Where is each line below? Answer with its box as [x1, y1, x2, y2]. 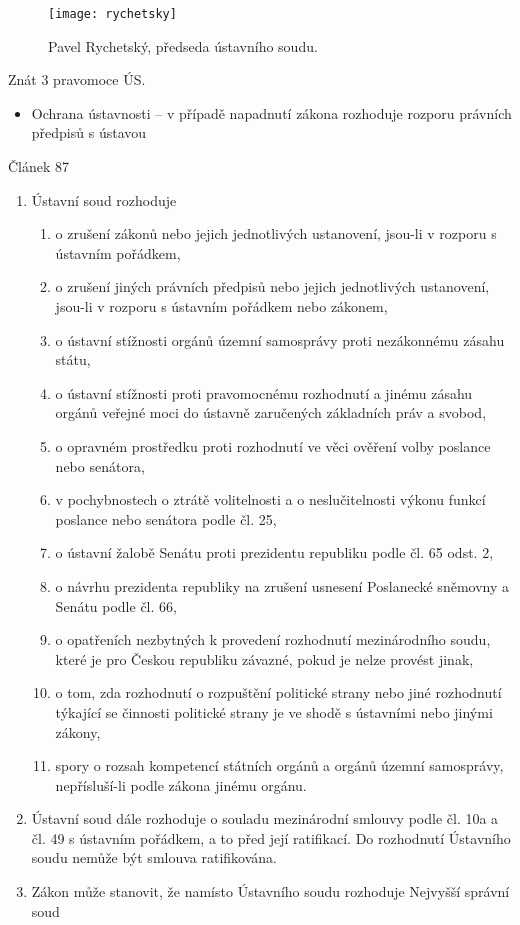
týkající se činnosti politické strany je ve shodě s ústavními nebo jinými [55, 701, 493, 722]
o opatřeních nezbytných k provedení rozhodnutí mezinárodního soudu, [55, 629, 491, 650]
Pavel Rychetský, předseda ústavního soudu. [48, 35, 318, 56]
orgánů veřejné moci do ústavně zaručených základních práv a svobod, [55, 402, 487, 423]
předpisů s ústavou [31, 122, 147, 143]
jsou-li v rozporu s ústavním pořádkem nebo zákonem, [55, 296, 388, 316]
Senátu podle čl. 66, [55, 595, 177, 616]
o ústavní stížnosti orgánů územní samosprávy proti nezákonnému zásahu [55, 329, 505, 350]
